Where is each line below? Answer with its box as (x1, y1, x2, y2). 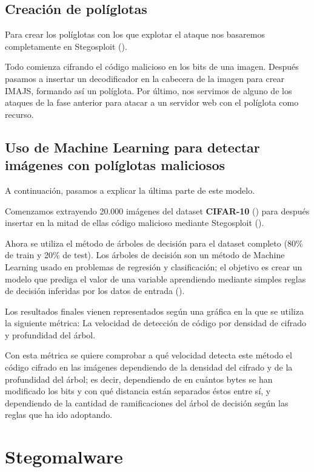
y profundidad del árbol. (5, 328, 96, 341)
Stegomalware (5, 444, 123, 469)
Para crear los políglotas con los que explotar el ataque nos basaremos (5, 28, 265, 41)
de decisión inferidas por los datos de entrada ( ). (5, 284, 185, 297)
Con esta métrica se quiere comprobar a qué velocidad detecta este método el (5, 349, 292, 361)
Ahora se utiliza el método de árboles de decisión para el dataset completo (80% (5, 236, 303, 249)
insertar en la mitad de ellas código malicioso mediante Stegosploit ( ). (5, 216, 264, 229)
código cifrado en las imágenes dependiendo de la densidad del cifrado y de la (5, 361, 293, 374)
